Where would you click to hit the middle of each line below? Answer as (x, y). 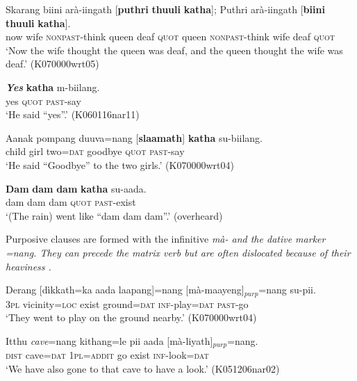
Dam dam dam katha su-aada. (76, 188)
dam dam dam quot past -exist (71, 202)
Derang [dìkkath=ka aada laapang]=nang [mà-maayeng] (125, 290)
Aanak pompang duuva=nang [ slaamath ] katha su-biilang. (134, 137)
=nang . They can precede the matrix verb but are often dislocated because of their (178, 252)
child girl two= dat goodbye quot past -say (95, 151)
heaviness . (28, 266)
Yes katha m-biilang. (53, 87)
